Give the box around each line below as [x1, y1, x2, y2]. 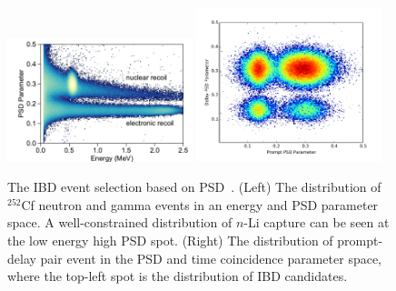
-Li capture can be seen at [243, 213, 390, 232]
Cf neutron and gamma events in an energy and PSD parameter [21, 195, 379, 214]
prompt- [337, 230, 383, 249]
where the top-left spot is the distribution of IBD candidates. [7, 266, 348, 286]
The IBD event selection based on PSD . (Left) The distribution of [7, 177, 381, 196]
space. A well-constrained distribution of [7, 213, 233, 232]
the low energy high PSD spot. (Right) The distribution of [7, 230, 333, 249]
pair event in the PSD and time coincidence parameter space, [40, 248, 382, 267]
